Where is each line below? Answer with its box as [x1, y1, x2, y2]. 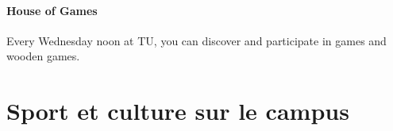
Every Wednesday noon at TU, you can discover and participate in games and [6, 32, 387, 48]
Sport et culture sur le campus [6, 94, 349, 127]
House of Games [6, 2, 98, 18]
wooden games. [6, 48, 80, 64]
